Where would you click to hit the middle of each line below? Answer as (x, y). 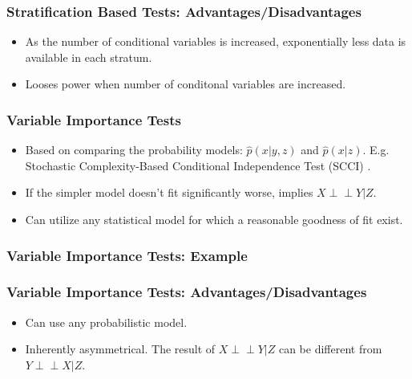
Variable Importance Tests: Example (127, 255)
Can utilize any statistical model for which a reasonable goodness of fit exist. (214, 219)
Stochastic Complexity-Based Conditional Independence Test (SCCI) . (198, 165)
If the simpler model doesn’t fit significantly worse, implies (169, 192)
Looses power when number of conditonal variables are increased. (186, 84)
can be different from (330, 349)
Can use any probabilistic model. (106, 322)
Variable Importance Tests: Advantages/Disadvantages (187, 292)
